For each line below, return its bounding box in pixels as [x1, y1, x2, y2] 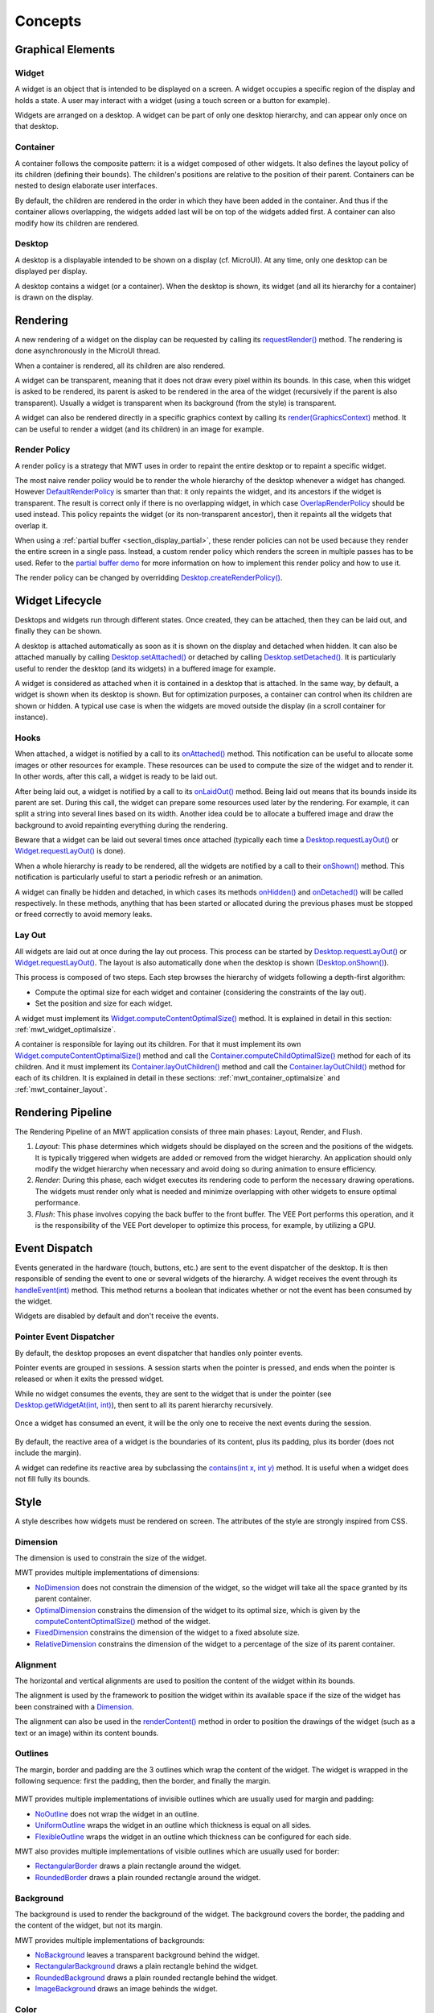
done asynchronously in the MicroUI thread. [14, 346, 161, 356]
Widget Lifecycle [14, 594, 102, 607]
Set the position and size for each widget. [35, 998, 173, 1008]
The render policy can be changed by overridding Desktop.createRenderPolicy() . [14, 572, 283, 583]
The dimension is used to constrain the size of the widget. [14, 1553, 207, 1563]
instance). [14, 713, 48, 722]
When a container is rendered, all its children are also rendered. [14, 361, 225, 370]
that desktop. [14, 122, 59, 131]
